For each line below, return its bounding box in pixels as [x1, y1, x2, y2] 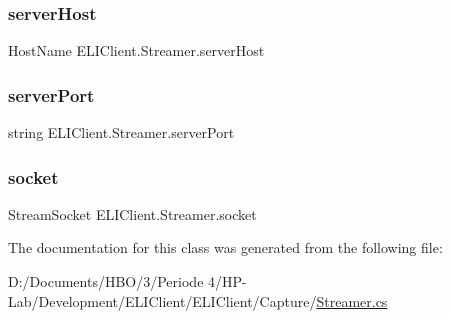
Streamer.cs [316, 290, 388, 311]
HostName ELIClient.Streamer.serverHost [8, 40, 265, 61]
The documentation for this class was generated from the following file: [8, 237, 443, 258]
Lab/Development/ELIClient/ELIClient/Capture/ [8, 290, 317, 311]
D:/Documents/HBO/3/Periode [8, 271, 204, 292]
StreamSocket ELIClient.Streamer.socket [8, 203, 257, 224]
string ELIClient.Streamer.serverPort [8, 122, 235, 143]
